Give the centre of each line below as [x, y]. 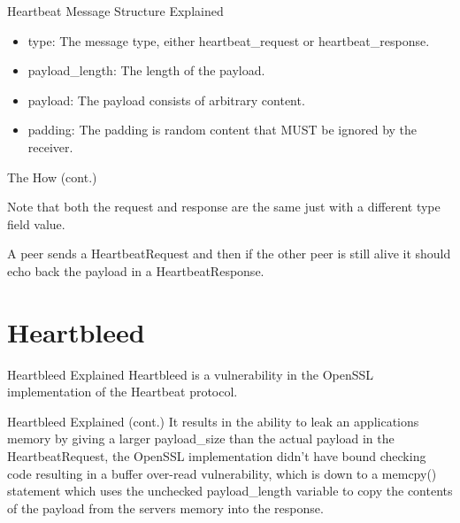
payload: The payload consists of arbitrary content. [166, 100]
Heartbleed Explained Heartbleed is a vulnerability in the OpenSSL [191, 374]
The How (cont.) [52, 177]
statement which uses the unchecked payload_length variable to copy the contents [230, 491]
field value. [36, 223]
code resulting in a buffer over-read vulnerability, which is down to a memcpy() [222, 473]
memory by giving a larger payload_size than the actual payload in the [201, 438]
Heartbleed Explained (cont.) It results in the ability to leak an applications [213, 421]
